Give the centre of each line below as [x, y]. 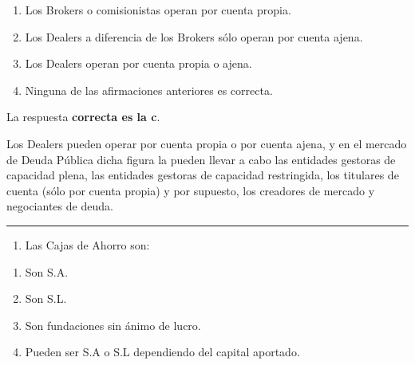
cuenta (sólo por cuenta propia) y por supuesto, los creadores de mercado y [191, 190]
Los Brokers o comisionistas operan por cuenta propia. [158, 10]
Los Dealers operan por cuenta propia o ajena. [138, 63]
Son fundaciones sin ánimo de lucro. [113, 325]
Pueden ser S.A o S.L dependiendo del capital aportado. [162, 352]
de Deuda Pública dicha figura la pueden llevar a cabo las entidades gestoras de [201, 159]
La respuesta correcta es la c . [83, 117]
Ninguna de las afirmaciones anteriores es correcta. [149, 90]
